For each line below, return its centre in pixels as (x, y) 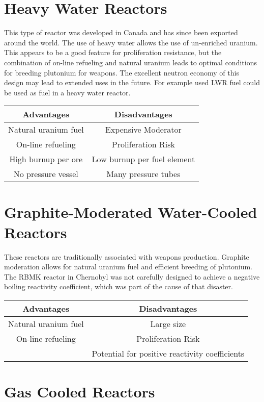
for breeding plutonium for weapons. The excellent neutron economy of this (122, 72)
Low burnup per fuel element (143, 159)
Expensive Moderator (143, 130)
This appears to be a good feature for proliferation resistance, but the (113, 52)
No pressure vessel (46, 174)
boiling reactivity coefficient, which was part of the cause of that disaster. (119, 286)
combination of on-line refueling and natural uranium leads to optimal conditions (130, 62)
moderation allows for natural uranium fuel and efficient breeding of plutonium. (128, 267)
